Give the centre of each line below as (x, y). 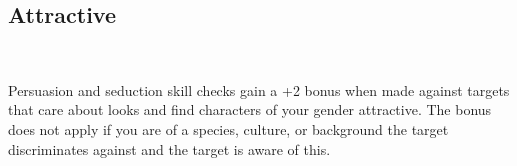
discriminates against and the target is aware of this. (169, 148)
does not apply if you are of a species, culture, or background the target (228, 128)
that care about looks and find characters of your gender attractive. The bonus (250, 109)
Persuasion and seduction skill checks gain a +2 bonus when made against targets (259, 89)
